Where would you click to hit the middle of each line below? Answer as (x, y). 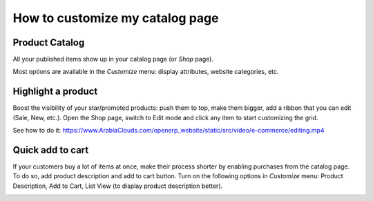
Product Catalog (49, 42)
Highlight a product (55, 92)
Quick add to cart (51, 150)
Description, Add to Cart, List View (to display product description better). (118, 186)
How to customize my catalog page (116, 18)
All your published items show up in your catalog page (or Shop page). (113, 59)
